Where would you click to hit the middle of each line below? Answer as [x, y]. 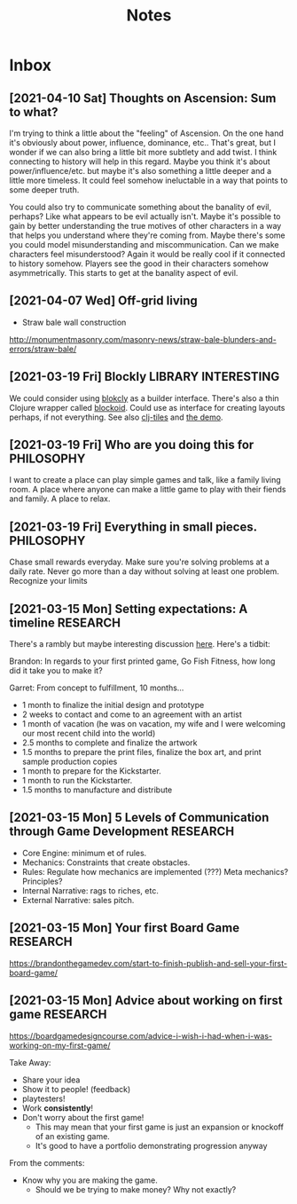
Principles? [42, 881]
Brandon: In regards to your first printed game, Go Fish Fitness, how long [142, 661]
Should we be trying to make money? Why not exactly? [136, 1189]
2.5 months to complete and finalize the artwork [109, 743]
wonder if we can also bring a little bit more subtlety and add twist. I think [143, 152]
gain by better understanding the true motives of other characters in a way [145, 226]
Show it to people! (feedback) [76, 1089]
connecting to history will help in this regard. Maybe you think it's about [140, 161]
